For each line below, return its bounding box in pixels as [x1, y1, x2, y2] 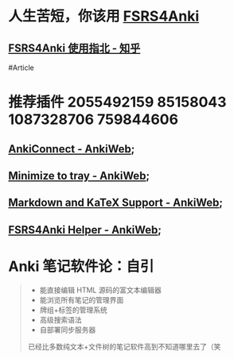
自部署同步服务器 [39, 325, 96, 334]
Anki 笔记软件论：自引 [8, 257, 154, 275]
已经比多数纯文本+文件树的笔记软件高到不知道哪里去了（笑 [27, 342, 221, 351]
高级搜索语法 [39, 315, 82, 324]
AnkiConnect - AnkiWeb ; [8, 142, 135, 156]
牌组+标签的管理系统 [39, 305, 107, 315]
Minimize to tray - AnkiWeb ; [8, 168, 150, 183]
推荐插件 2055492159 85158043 [8, 93, 227, 111]
